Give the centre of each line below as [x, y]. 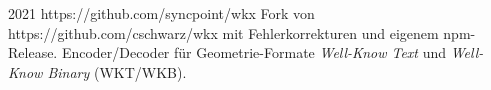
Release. [33, 52]
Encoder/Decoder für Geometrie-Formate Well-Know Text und [254, 52]
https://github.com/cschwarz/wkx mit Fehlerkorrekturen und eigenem [223, 32]
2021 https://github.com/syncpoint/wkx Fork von [161, 13]
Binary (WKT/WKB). [117, 71]
